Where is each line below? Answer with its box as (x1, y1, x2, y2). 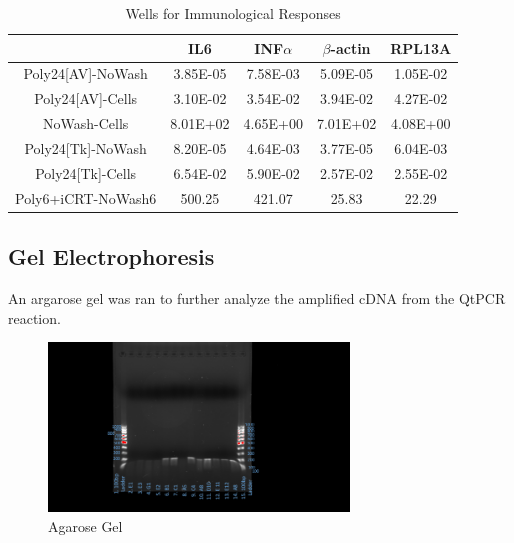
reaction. (8, 307, 61, 328)
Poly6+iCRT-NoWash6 (15, 187, 157, 208)
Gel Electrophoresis (8, 241, 215, 272)
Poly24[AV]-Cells (34, 88, 138, 109)
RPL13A (390, 37, 452, 58)
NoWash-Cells (42, 113, 129, 134)
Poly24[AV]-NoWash (23, 63, 148, 84)
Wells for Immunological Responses (125, 3, 341, 23)
